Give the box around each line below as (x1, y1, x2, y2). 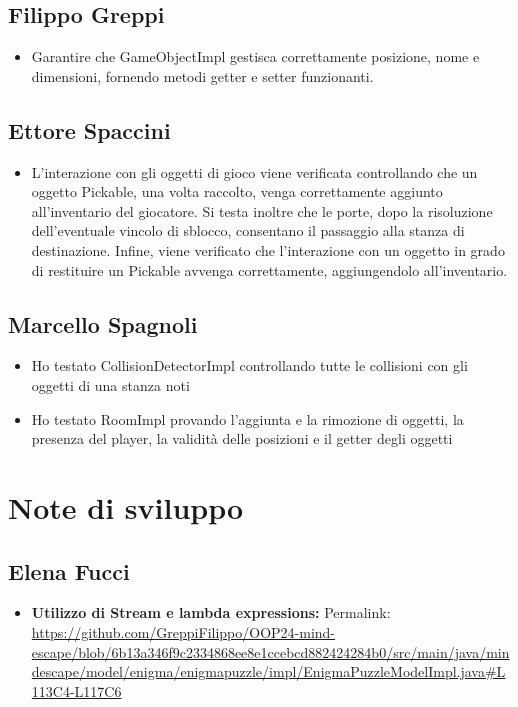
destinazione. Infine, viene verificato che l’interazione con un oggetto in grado (31, 239, 505, 260)
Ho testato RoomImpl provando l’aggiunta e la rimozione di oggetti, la (31, 408, 464, 429)
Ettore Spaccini (8, 114, 171, 145)
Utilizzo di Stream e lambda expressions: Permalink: (31, 602, 391, 623)
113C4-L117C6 (31, 680, 122, 701)
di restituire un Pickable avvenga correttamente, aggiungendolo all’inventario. (31, 259, 508, 280)
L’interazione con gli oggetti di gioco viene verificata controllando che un (31, 161, 478, 182)
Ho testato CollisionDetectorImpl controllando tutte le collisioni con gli (31, 355, 468, 376)
